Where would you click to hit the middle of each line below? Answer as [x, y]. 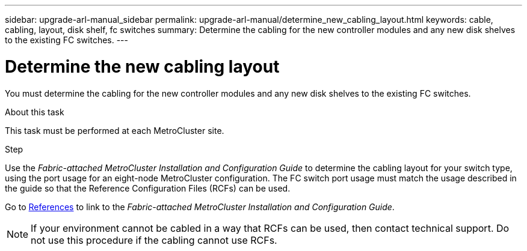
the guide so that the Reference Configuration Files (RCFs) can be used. [148, 188]
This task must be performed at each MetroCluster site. [115, 130]
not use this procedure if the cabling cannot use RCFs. [154, 240]
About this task [35, 112]
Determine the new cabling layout [142, 66]
